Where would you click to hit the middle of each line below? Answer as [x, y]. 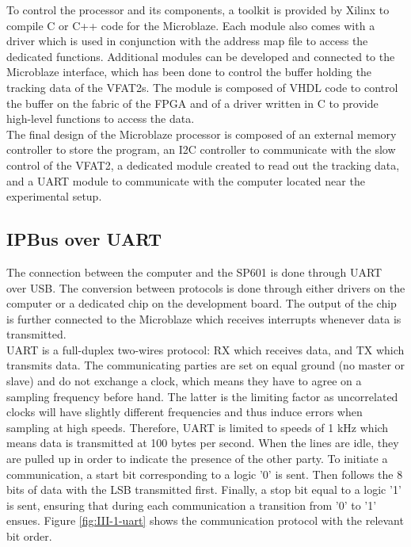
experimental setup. [54, 196]
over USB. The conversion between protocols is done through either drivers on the [206, 287]
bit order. [29, 536]
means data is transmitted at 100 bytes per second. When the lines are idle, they [203, 443]
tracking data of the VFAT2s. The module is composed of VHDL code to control [202, 87]
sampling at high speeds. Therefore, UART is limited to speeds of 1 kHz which [198, 427]
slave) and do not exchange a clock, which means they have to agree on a [184, 381]
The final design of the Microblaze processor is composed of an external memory [202, 134]
